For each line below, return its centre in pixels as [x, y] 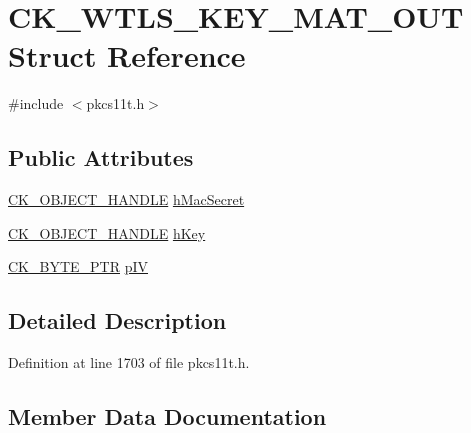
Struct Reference [127, 55]
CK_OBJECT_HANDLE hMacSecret [126, 199]
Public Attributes [101, 157]
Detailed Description [117, 320]
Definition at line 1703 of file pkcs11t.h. [129, 362]
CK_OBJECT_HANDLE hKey [107, 232]
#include [36, 103]
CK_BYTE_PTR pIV [78, 266]
